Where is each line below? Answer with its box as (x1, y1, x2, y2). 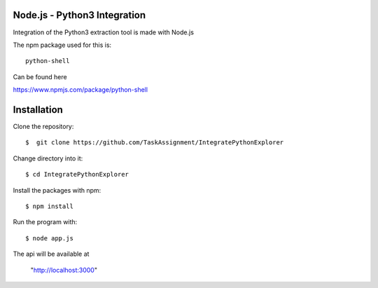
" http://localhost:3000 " (30, 266, 98, 274)
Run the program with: (13, 218, 78, 226)
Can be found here (13, 72, 67, 81)
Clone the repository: (13, 122, 74, 130)
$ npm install (25, 202, 73, 210)
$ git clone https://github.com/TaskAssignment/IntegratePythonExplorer (25, 139, 284, 146)
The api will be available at (13, 249, 90, 259)
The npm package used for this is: (13, 41, 112, 49)
